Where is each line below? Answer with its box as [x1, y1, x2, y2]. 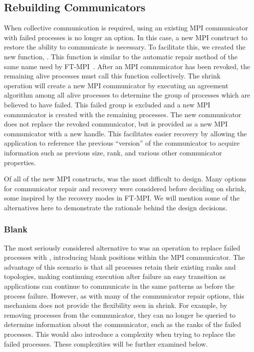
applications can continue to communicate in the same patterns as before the [4, 281, 235, 291]
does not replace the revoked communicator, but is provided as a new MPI [4, 119, 228, 129]
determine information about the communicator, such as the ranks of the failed [4, 319, 241, 329]
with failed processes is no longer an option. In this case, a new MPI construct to [4, 32, 248, 42]
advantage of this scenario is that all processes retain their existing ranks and [4, 261, 236, 272]
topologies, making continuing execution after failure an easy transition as [4, 271, 226, 281]
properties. [4, 157, 36, 167]
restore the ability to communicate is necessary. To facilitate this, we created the [4, 42, 246, 52]
